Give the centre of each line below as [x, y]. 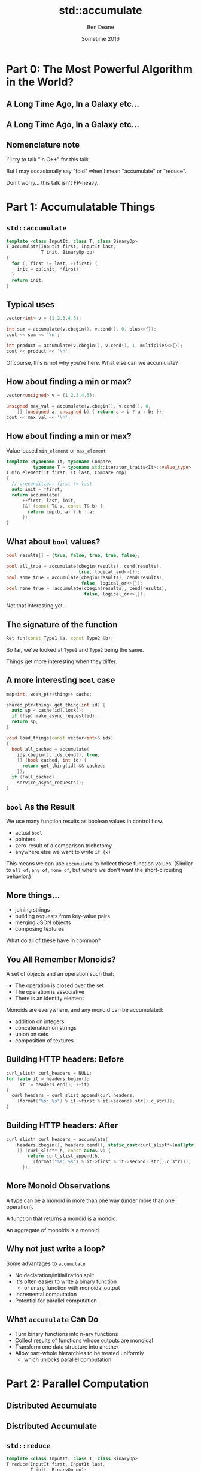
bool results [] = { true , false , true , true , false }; [73, 556]
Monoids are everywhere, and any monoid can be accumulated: [85, 1010]
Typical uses [31, 305]
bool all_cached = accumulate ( [51, 749]
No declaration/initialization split [54, 1275]
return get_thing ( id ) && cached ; [64, 766]
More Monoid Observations [58, 1186]
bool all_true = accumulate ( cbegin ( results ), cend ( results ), [84, 566]
